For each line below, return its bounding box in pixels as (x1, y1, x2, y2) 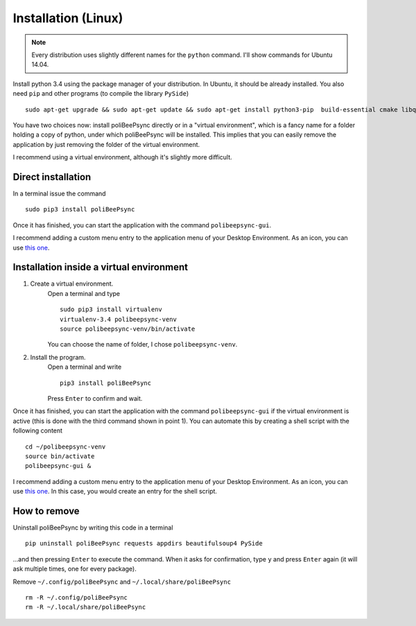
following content (12, 426, 62, 435)
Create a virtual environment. (30, 279, 114, 288)
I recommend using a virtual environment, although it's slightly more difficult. (12, 153, 232, 162)
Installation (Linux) (12, 10, 123, 26)
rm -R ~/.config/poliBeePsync (25, 593, 128, 601)
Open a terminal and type (47, 289, 121, 297)
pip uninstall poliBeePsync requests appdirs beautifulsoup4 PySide (25, 539, 263, 548)
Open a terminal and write (47, 363, 122, 371)
